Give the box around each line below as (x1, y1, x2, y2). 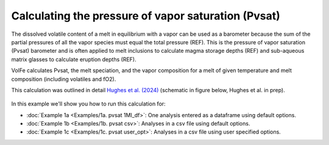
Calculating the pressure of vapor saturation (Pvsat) (11, 9, 280, 22)
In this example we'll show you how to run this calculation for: (11, 100, 166, 107)
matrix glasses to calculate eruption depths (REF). (11, 55, 136, 63)
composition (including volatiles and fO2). (11, 75, 116, 83)
